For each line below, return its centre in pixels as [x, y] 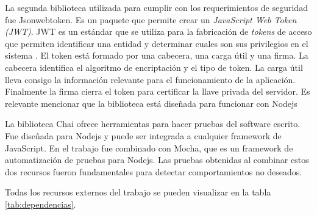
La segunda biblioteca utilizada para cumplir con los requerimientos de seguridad [156, 7]
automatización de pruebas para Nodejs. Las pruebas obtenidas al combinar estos [157, 160]
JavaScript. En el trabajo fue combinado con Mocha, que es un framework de [149, 148]
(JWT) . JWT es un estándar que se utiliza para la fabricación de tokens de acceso [158, 31]
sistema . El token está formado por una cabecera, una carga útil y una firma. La [157, 55]
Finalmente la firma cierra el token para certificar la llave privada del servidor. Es [158, 91]
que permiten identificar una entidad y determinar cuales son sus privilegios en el [157, 43]
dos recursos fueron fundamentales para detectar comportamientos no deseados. [154, 171]
